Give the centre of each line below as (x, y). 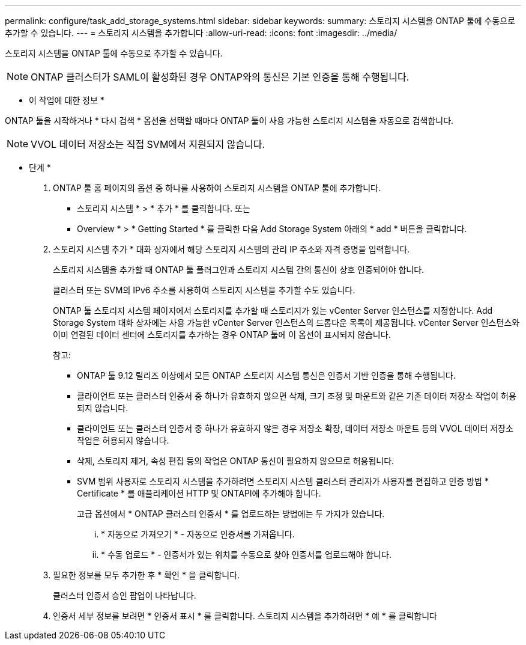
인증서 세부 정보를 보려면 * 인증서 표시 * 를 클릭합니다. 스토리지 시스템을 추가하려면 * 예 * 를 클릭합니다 (245, 616)
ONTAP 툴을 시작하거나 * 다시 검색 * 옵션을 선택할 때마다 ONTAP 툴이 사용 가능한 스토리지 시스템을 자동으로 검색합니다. (229, 121)
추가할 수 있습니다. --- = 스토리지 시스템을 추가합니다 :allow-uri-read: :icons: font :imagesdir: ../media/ (201, 33)
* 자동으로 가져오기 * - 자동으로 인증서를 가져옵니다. (198, 534)
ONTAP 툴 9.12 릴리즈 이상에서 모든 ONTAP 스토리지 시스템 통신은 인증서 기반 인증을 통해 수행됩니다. (266, 375)
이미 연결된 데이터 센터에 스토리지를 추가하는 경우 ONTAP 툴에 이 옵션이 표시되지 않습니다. (222, 335)
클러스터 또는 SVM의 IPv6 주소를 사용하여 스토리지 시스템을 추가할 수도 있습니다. (204, 290)
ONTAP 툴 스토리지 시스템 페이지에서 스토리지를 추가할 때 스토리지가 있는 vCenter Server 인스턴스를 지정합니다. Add (273, 310)
